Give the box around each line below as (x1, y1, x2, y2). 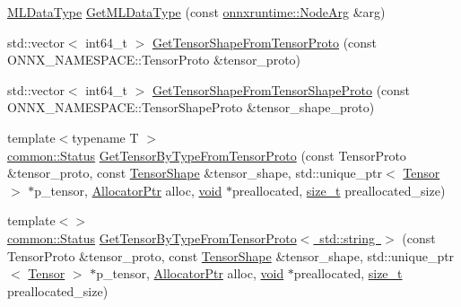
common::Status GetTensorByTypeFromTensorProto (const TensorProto (7, 145, 406, 164)
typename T (72, 127, 139, 146)
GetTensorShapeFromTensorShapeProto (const (152, 80, 411, 99)
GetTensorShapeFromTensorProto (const (152, 32, 378, 51)
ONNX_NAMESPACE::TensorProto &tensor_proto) (7, 50, 301, 69)
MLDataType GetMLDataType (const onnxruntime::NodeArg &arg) (7, 3, 386, 21)
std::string (319, 228, 376, 247)
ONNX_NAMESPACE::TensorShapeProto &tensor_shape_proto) (7, 98, 375, 117)
